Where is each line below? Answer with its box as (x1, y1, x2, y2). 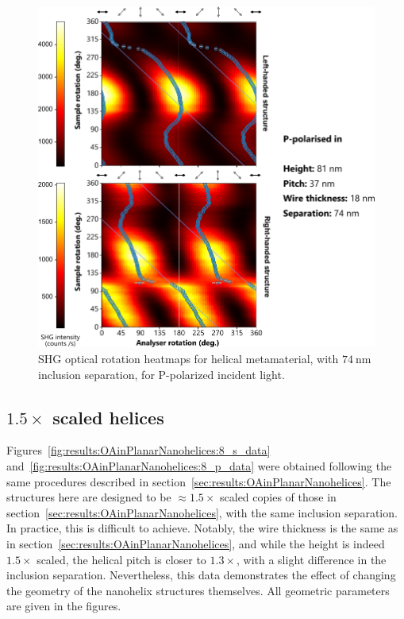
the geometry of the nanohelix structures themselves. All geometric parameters (6, 582, 390, 598)
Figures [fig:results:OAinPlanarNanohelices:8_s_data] (6, 442, 271, 458)
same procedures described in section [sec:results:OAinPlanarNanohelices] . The (6, 473, 391, 489)
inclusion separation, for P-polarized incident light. (38, 366, 285, 382)
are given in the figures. (6, 598, 121, 614)
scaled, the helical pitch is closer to (37, 551, 206, 567)
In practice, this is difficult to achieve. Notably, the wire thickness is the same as (6, 520, 398, 536)
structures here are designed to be (6, 489, 171, 505)
